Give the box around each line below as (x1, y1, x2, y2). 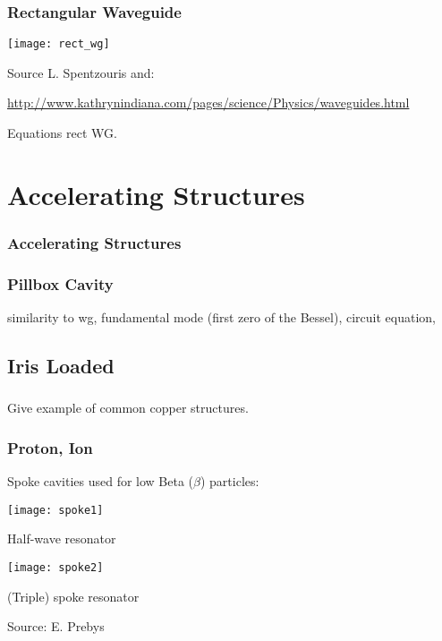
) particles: (200, 472, 259, 491)
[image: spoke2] (7, 561, 104, 575)
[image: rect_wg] (7, 38, 110, 51)
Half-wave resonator (7, 529, 116, 548)
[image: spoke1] (7, 503, 104, 517)
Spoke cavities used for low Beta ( (7, 472, 194, 491)
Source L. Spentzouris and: (7, 63, 155, 81)
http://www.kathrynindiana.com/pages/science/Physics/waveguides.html (7, 93, 410, 112)
